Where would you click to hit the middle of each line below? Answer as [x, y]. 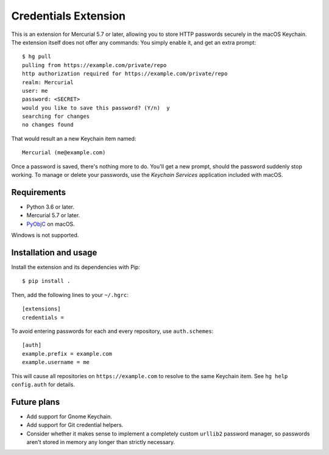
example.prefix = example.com [67, 353]
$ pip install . [46, 281]
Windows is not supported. [45, 235]
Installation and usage [54, 252]
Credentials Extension [69, 16]
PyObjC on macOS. [51, 224]
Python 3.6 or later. [50, 207]
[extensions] [41, 309]
